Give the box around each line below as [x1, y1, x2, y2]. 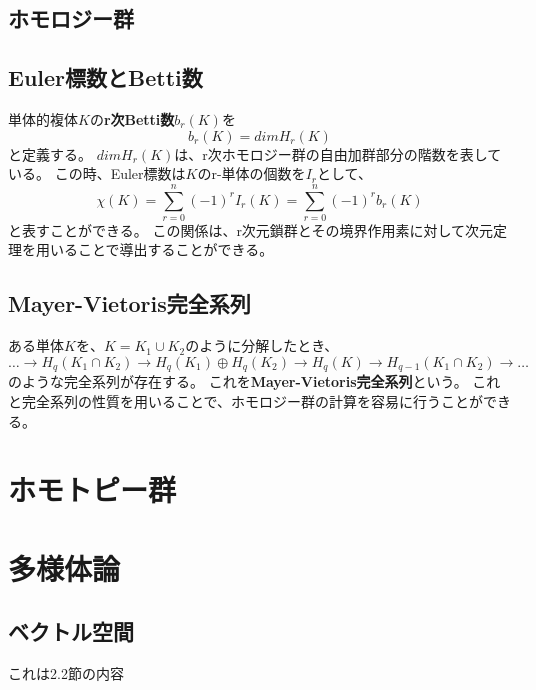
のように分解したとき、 [185, 335, 339, 356]
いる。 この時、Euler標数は [8, 163, 186, 184]
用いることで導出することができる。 [35, 239, 274, 260]
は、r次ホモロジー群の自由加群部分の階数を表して [174, 143, 502, 164]
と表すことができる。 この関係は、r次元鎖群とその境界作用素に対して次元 [8, 219, 494, 240]
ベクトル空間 [8, 616, 134, 647]
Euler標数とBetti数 [8, 62, 203, 93]
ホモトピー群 [8, 469, 177, 510]
